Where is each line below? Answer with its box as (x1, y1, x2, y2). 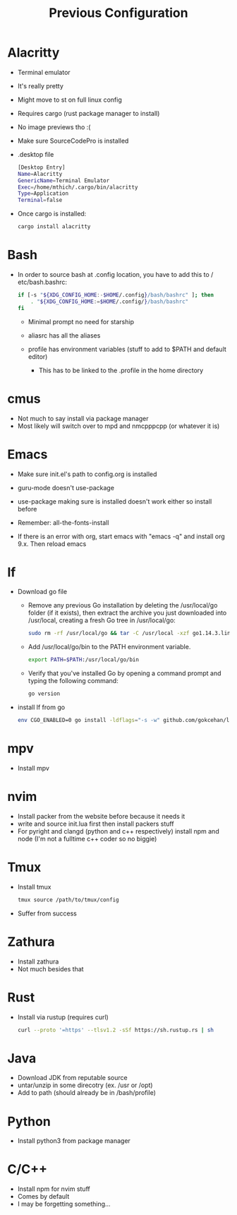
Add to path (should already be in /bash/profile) (17, 1089, 157, 1097)
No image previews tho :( (17, 122, 91, 131)
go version (28, 690, 61, 697)
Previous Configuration (49, 5, 188, 21)
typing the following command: (28, 677, 119, 685)
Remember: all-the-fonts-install (17, 518, 109, 527)
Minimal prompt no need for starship (28, 317, 134, 326)
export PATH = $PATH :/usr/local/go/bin (28, 656, 140, 663)
